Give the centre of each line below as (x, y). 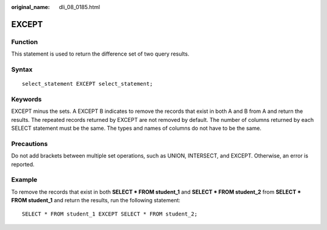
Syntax (22, 69)
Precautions (29, 144)
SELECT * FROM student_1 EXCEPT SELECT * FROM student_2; (110, 214)
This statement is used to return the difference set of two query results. (100, 54)
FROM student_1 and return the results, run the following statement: (96, 200)
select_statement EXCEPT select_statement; (88, 84)
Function (25, 42)
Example (24, 180)
